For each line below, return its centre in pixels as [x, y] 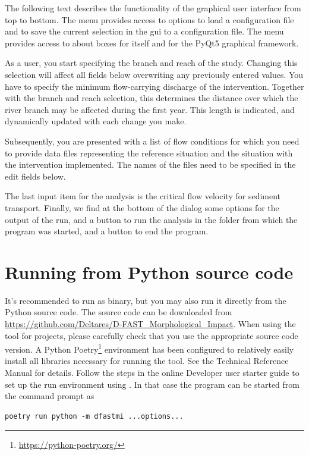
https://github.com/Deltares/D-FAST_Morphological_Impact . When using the [150, 324]
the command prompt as [50, 396]
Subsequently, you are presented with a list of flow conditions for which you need [152, 141]
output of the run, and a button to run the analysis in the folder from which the [151, 219]
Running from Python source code [149, 272]
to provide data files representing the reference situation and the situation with [149, 153]
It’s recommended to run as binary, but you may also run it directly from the [146, 300]
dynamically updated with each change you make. [96, 121]
